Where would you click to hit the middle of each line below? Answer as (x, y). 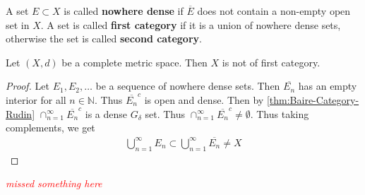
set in (18, 24)
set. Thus (165, 113)
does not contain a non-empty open (274, 11)
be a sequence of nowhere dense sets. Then (188, 86)
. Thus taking (280, 113)
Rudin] (20, 113)
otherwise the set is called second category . (104, 39)
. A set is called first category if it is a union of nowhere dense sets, (191, 24)
